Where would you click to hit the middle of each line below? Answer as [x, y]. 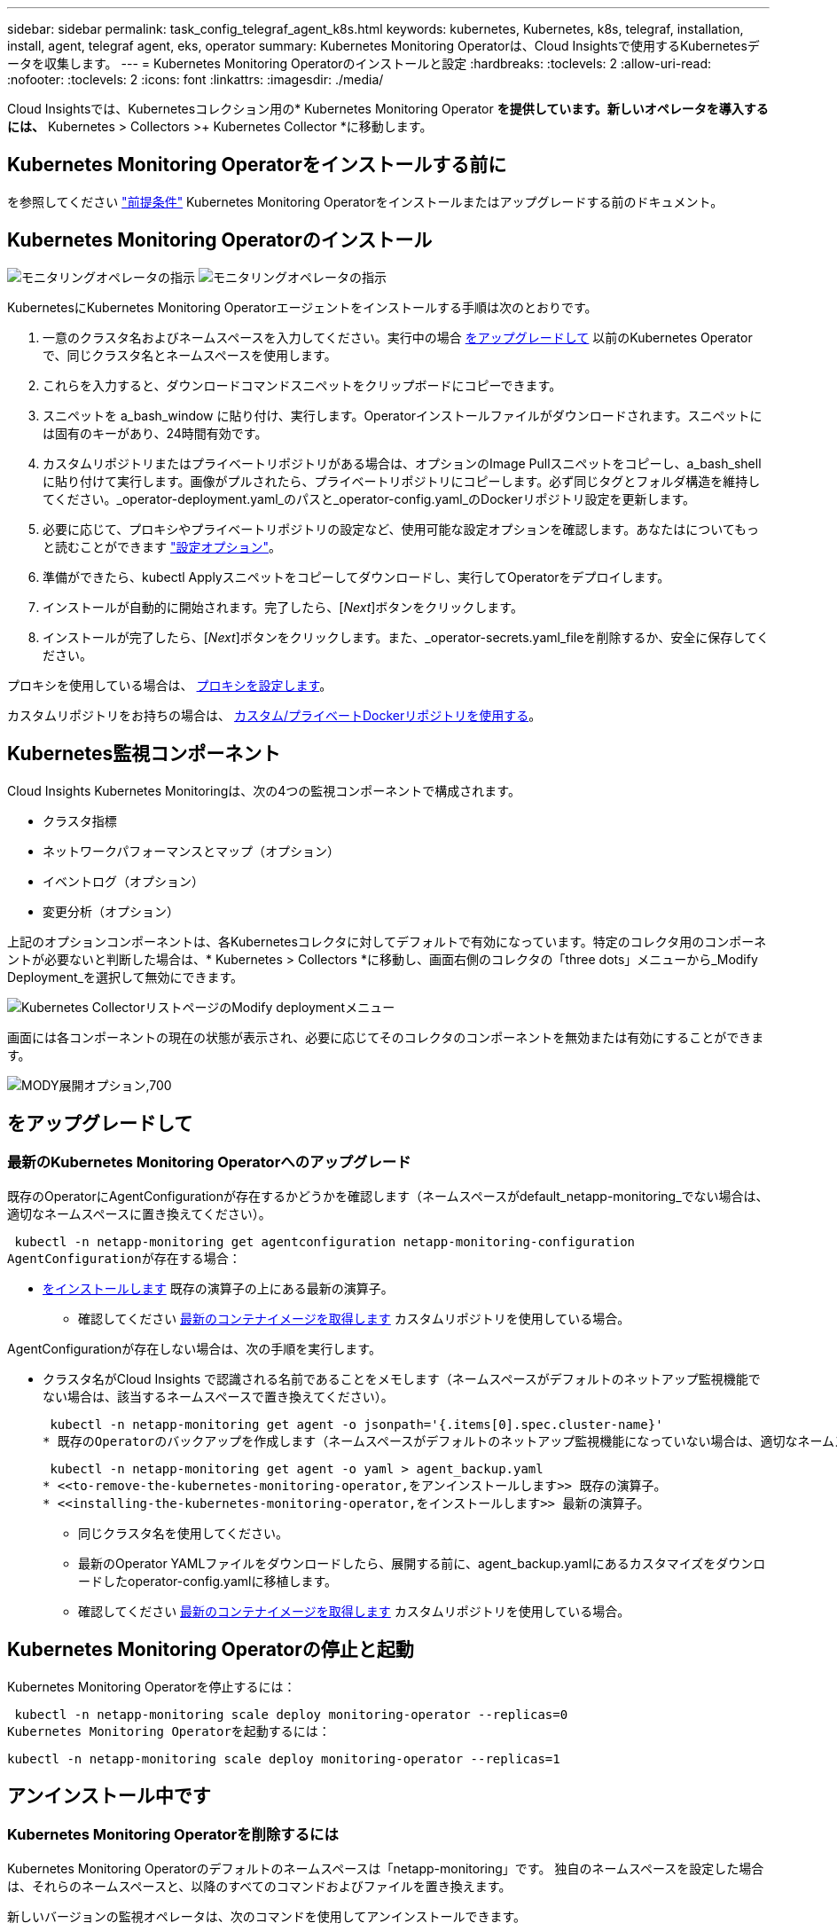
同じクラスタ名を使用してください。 [183, 1533]
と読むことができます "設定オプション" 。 [162, 546]
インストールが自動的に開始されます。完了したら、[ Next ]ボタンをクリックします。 [283, 607]
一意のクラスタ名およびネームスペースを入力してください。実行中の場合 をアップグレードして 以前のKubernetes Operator [398, 337]
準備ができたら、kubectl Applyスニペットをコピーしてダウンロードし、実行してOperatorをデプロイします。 [356, 577]
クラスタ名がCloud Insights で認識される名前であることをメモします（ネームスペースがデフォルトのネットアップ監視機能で [402, 1378]
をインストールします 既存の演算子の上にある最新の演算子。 [218, 1288]
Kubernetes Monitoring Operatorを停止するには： [152, 1686]
